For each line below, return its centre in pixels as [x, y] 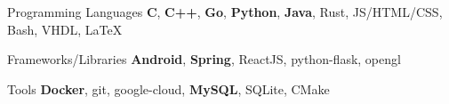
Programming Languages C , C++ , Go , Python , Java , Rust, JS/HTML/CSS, [225, 12]
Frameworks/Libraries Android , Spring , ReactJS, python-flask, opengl [204, 59]
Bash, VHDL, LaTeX [65, 29]
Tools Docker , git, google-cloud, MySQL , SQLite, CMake [168, 88]
